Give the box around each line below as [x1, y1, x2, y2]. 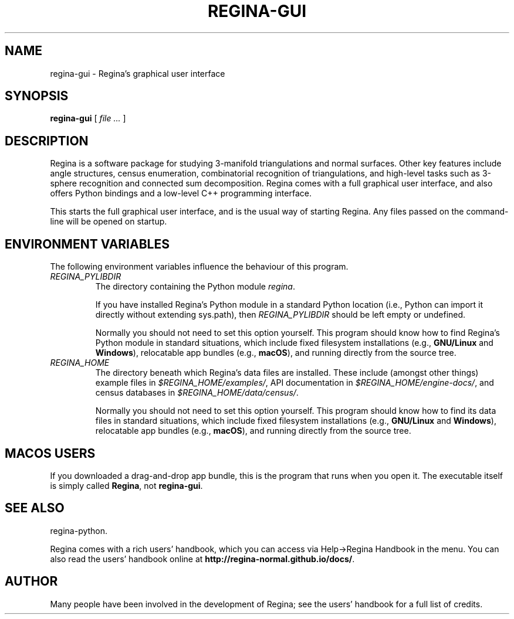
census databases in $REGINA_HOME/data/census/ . [95, 387, 299, 398]
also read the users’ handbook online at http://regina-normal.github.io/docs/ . [50, 553, 355, 564]
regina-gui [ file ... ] [50, 113, 126, 124]
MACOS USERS [5, 445, 96, 461]
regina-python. [50, 525, 108, 536]
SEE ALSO [5, 501, 65, 516]
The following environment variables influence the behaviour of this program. [50, 261, 349, 272]
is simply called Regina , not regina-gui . [50, 480, 203, 491]
